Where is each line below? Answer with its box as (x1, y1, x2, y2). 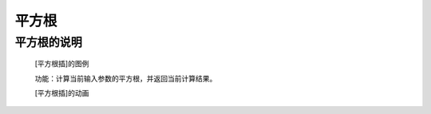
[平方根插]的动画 (34, 88, 89, 97)
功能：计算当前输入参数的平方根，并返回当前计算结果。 (34, 73, 217, 83)
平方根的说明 (14, 35, 83, 49)
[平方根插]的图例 (34, 59, 89, 69)
